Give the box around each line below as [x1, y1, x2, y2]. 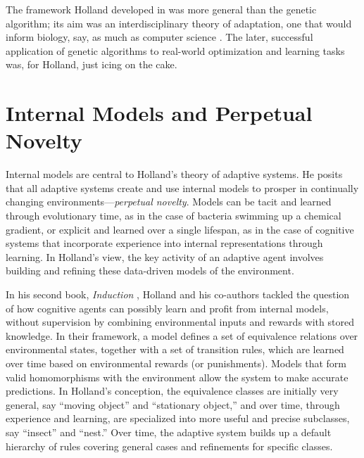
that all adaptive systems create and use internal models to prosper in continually [6, 180, 359, 195]
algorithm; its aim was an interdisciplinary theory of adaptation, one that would [6, 15, 352, 30]
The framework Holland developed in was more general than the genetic [6, 2, 317, 16]
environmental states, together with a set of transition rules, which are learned [6, 342, 344, 357]
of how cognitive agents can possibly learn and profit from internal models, [6, 300, 329, 315]
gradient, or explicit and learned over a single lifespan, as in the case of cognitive [6, 222, 354, 236]
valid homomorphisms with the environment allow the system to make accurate [6, 369, 349, 384]
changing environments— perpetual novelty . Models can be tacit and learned [6, 194, 332, 209]
